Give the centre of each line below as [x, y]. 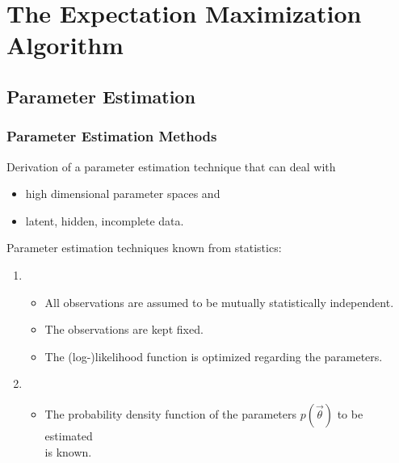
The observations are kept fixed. [124, 329]
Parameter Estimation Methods [112, 136]
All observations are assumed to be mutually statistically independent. [219, 302]
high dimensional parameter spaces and [123, 194]
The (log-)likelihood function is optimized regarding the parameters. [214, 356]
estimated [69, 435]
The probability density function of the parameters [171, 413]
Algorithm [65, 45]
